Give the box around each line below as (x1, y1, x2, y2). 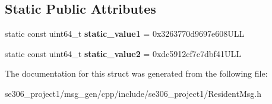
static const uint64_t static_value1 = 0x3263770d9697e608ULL (5, 27, 245, 40)
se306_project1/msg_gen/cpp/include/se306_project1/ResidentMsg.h (5, 87, 261, 99)
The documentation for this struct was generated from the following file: (5, 67, 268, 80)
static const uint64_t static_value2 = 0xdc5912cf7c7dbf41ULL (5, 47, 241, 59)
